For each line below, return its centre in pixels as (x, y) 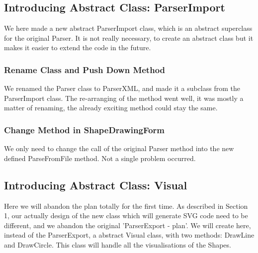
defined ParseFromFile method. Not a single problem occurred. (100, 158)
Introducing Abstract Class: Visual (96, 185)
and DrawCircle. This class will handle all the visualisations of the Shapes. (118, 244)
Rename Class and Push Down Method (85, 69)
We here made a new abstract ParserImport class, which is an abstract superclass (128, 28)
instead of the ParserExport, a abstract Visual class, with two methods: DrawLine (129, 235)
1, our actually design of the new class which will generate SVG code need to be (126, 215)
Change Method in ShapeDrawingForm (85, 129)
